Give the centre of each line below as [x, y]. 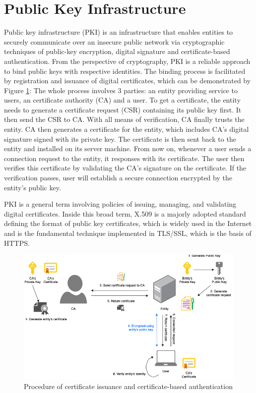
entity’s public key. [32, 187]
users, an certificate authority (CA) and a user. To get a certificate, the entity [122, 100]
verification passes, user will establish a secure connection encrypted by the [118, 178]
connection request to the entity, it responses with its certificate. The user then [124, 158]
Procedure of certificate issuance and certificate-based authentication [128, 386]
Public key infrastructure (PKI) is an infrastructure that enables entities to [119, 32]
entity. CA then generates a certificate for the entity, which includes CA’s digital [127, 129]
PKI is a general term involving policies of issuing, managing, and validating [120, 204]
